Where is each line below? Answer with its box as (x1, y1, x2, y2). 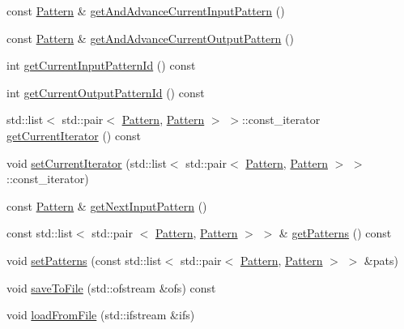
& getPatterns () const (279, 224, 392, 241)
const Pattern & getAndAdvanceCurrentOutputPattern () (6, 29, 294, 46)
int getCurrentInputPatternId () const (6, 57, 196, 74)
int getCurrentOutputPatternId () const (6, 83, 205, 100)
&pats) (364, 251, 398, 268)
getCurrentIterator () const (6, 126, 141, 143)
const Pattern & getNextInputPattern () (6, 197, 207, 214)
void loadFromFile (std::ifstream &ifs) (6, 306, 195, 323)
